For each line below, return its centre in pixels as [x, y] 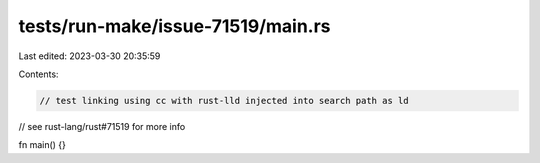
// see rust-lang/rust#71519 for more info [102, 126]
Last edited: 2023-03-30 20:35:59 [89, 56]
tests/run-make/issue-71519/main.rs [174, 26]
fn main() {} [42, 145]
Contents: [38, 74]
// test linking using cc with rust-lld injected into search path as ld [224, 100]
